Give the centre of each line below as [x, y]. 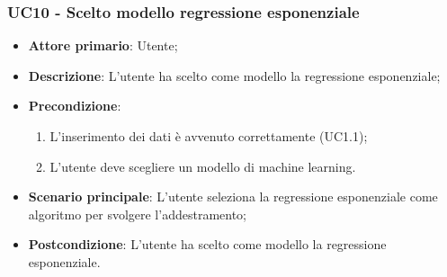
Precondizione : [75, 106]
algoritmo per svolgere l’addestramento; [137, 214]
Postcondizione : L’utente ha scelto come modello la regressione [207, 244]
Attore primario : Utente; [103, 45]
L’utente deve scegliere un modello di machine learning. [203, 166]
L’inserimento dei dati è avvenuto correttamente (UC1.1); [209, 136]
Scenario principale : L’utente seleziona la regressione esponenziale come [233, 197]
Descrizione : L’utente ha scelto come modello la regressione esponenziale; [234, 75]
